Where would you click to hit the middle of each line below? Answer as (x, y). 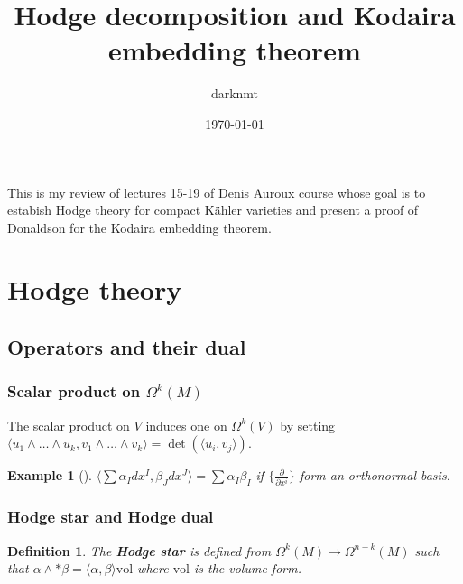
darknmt (235, 93)
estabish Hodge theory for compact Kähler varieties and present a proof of (213, 210)
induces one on (186, 425)
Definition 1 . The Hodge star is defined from (139, 550)
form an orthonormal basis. (375, 475)
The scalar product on (69, 425)
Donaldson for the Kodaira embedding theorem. (139, 227)
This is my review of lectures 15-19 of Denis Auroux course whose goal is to (217, 192)
